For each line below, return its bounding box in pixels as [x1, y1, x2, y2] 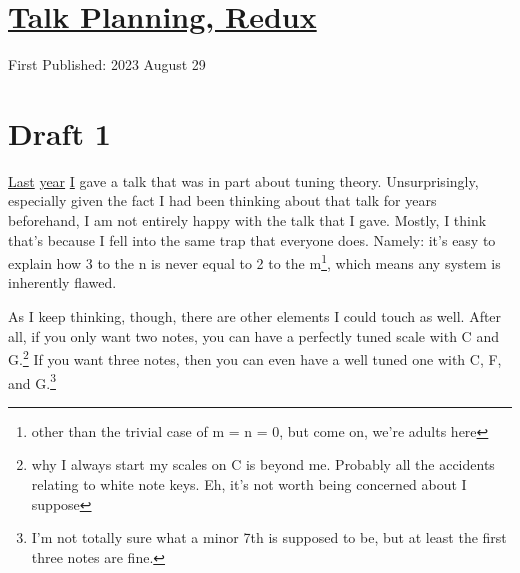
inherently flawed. [8, 272, 117, 293]
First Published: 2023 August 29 [8, 54, 206, 75]
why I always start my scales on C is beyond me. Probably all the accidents [31, 454, 495, 475]
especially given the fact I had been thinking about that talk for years [8, 190, 437, 211]
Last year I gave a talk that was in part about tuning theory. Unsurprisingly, [8, 170, 479, 191]
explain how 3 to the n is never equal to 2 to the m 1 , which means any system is [8, 250, 501, 273]
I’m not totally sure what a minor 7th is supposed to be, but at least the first [31, 527, 507, 548]
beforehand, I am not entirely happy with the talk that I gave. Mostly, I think [8, 210, 487, 231]
